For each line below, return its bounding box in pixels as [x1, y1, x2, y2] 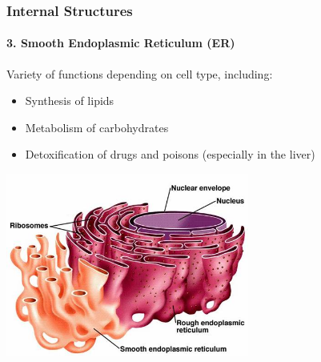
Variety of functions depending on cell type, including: [6, 65, 273, 82]
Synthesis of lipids [25, 92, 114, 109]
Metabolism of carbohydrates [25, 119, 169, 135]
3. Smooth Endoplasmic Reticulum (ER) [6, 34, 235, 51]
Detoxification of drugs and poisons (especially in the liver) [25, 146, 315, 163]
